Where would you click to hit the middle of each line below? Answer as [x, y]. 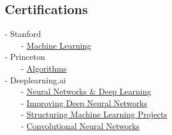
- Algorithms [44, 68]
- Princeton [25, 57]
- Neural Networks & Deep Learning [86, 91]
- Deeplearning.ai [36, 80]
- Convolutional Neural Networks [80, 125]
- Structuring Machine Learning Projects [94, 114]
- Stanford [23, 34]
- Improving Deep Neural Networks [84, 102]
